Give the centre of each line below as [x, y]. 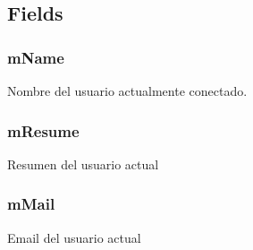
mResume [43, 130]
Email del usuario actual [74, 237]
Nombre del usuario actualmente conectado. [127, 91]
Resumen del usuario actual [83, 164]
